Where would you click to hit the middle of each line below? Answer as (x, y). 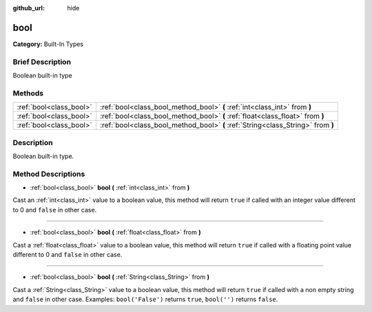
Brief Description (42, 62)
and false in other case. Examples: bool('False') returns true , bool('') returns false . (145, 300)
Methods (28, 93)
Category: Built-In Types (48, 44)
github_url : (29, 8)
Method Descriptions (49, 174)
